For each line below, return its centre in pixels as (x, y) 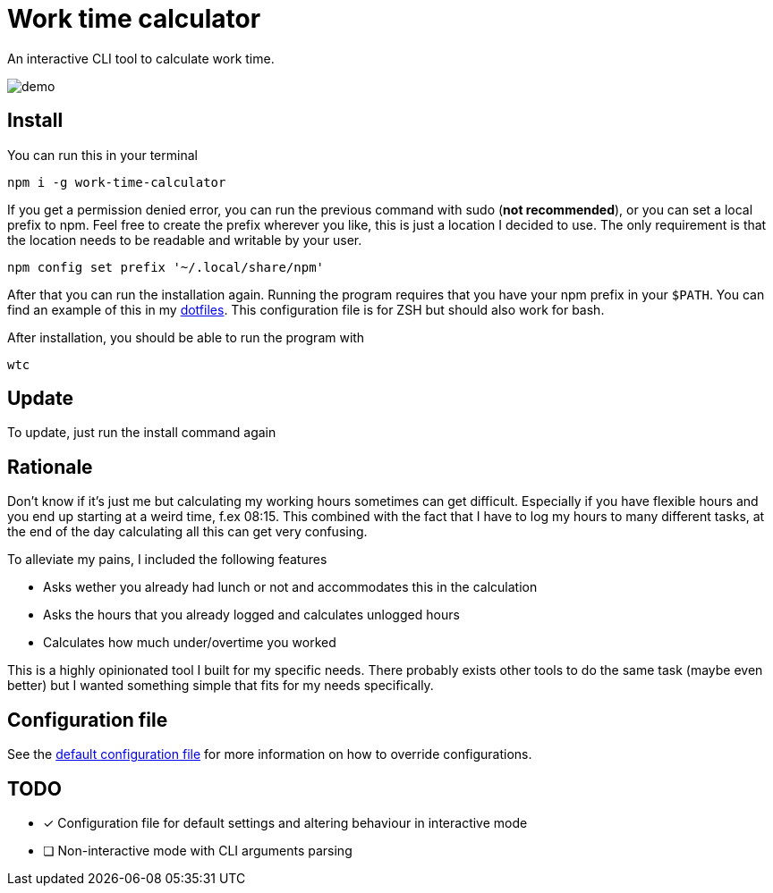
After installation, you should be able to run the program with (186, 337)
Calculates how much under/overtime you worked (190, 643)
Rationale (50, 467)
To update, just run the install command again (142, 433)
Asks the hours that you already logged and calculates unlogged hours (251, 615)
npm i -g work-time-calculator (117, 182)
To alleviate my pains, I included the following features (167, 560)
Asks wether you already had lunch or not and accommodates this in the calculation (290, 587)
